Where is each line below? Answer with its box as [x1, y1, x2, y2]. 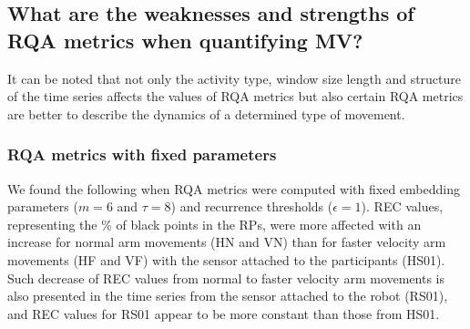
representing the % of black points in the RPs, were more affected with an [7, 214, 422, 233]
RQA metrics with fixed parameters [7, 143, 277, 166]
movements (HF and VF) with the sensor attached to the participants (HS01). [7, 250, 445, 269]
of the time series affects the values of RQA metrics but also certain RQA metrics [7, 87, 464, 106]
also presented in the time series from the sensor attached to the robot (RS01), [7, 286, 448, 305]
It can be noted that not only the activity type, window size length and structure [7, 68, 462, 87]
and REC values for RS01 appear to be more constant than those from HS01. [7, 303, 440, 323]
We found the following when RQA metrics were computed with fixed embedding [7, 179, 460, 198]
